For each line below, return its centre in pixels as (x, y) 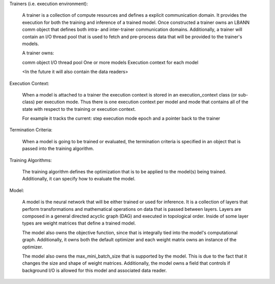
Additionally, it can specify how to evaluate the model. (79, 179)
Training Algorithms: (31, 160)
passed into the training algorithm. (58, 149)
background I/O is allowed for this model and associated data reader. (94, 270)
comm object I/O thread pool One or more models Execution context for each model (110, 62)
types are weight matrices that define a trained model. (79, 223)
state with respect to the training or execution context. (79, 109)
